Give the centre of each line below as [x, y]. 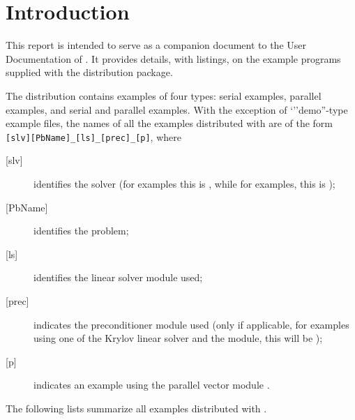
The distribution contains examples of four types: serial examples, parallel [164, 95]
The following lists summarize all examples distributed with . [136, 408]
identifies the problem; [81, 231]
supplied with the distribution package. [89, 72]
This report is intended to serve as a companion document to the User [156, 45]
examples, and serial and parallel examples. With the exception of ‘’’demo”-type [177, 109]
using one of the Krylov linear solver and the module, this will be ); [178, 338]
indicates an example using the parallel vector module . [152, 385]
